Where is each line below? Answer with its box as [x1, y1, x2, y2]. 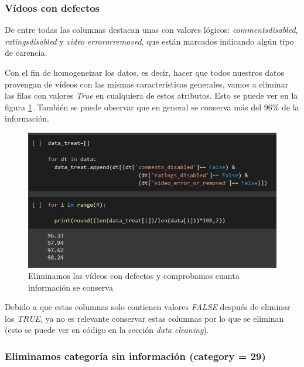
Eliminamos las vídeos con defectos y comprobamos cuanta [28, 270, 240, 282]
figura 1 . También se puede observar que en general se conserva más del [5, 100, 262, 113]
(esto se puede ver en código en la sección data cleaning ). [5, 324, 209, 336]
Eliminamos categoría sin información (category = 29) [5, 349, 266, 363]
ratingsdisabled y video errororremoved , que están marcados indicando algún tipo [5, 35, 294, 47]
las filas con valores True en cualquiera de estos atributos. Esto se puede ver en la [5, 89, 298, 102]
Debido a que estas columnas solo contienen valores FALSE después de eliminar [5, 301, 291, 313]
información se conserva [28, 281, 113, 293]
